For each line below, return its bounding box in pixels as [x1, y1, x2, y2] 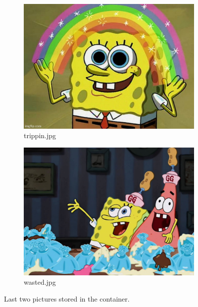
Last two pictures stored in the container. [4, 293, 130, 304]
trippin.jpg [24, 130, 56, 141]
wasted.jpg [24, 277, 56, 287]
